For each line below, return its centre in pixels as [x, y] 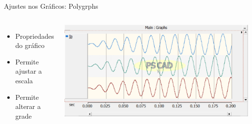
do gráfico [30, 45]
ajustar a [29, 71]
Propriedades [35, 36]
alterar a [28, 106]
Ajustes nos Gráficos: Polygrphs [51, 6]
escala [24, 80]
